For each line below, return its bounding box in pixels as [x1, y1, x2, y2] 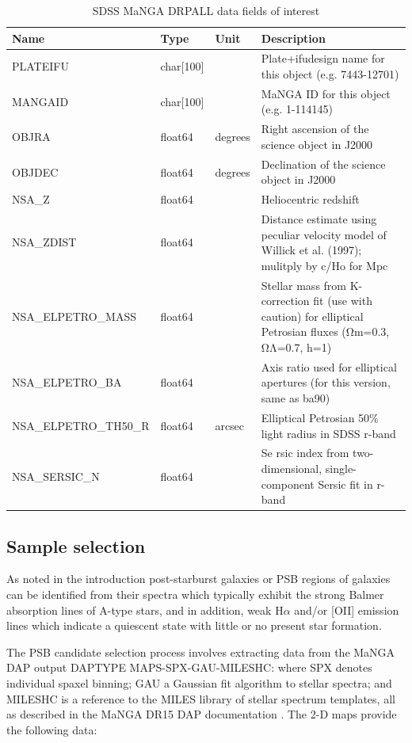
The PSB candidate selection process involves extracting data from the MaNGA [6, 643, 395, 660]
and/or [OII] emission [294, 601, 399, 618]
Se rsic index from [261, 444, 349, 461]
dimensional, [261, 459, 322, 476]
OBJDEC [12, 163, 59, 180]
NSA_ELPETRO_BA [12, 374, 122, 391]
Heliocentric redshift [261, 191, 360, 208]
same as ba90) [261, 390, 330, 406]
